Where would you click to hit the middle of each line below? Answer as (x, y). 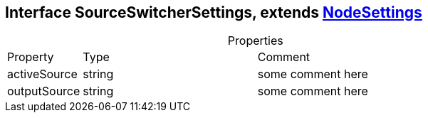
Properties (255, 41)
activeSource (42, 74)
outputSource (44, 91)
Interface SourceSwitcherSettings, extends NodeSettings (214, 12)
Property (31, 57)
